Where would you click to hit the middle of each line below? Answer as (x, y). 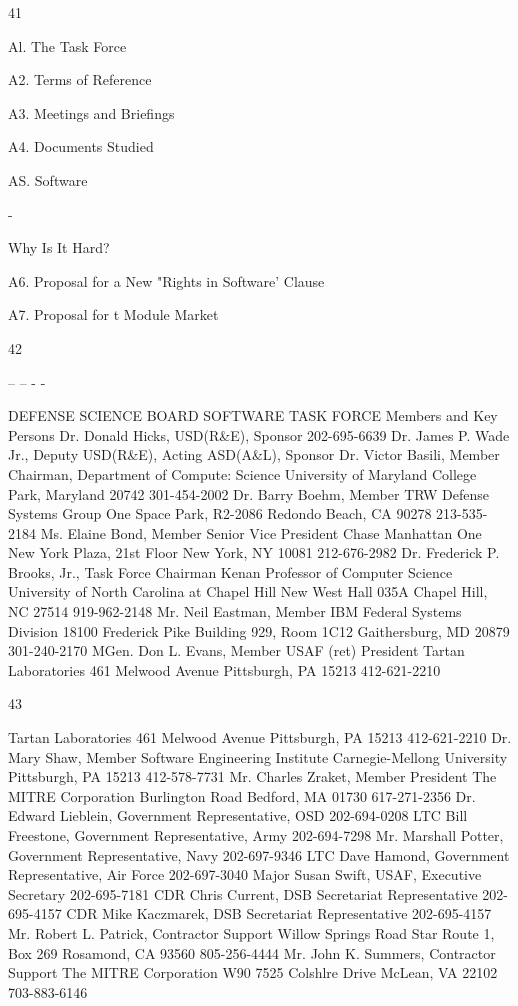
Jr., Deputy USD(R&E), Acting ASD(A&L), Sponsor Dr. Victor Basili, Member (254, 454)
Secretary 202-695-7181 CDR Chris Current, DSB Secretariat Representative (243, 893)
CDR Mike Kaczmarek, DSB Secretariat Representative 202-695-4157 (279, 913)
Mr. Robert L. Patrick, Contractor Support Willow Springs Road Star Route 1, (251, 932)
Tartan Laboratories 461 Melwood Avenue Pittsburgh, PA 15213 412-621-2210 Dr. (260, 737)
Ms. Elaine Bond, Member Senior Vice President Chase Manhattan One (261, 532)
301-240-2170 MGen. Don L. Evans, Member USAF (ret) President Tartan (236, 650)
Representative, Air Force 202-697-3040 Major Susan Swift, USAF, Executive (245, 874)
